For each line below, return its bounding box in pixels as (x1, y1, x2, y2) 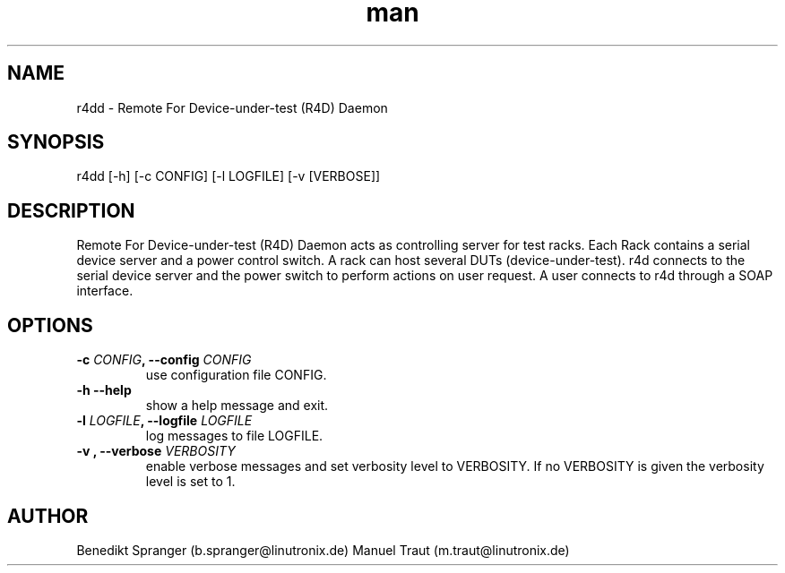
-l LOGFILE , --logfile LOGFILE (76, 413, 253, 429)
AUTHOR (7, 504, 89, 527)
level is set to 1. (145, 474, 236, 490)
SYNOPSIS (7, 131, 105, 154)
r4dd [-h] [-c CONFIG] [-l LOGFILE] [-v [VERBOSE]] (76, 168, 381, 184)
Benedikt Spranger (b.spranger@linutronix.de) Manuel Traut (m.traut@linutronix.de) (76, 542, 570, 558)
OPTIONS (7, 313, 93, 337)
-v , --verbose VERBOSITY (76, 443, 236, 459)
